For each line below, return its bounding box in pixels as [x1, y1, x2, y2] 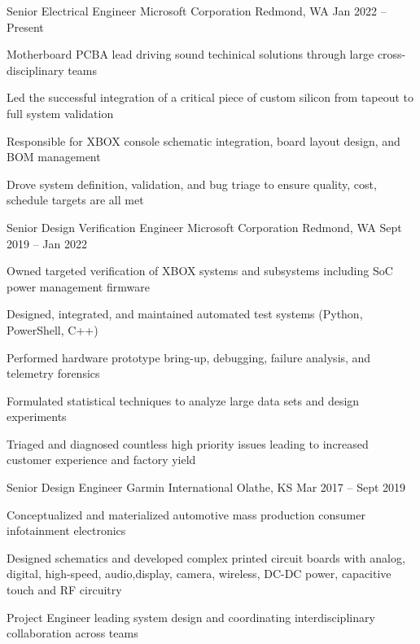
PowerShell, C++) [7, 321, 98, 338]
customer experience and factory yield [7, 451, 196, 468]
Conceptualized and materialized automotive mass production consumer [7, 506, 365, 523]
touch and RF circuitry [7, 581, 122, 598]
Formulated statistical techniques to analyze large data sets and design [7, 392, 360, 409]
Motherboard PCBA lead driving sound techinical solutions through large [7, 46, 374, 63]
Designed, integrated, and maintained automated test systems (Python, [7, 305, 363, 322]
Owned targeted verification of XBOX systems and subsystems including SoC [7, 262, 393, 279]
